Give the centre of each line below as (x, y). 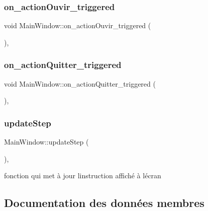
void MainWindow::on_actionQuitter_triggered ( (80, 83)
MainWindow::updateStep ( (46, 142)
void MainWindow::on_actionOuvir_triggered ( (78, 25)
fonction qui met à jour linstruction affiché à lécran (83, 175)
